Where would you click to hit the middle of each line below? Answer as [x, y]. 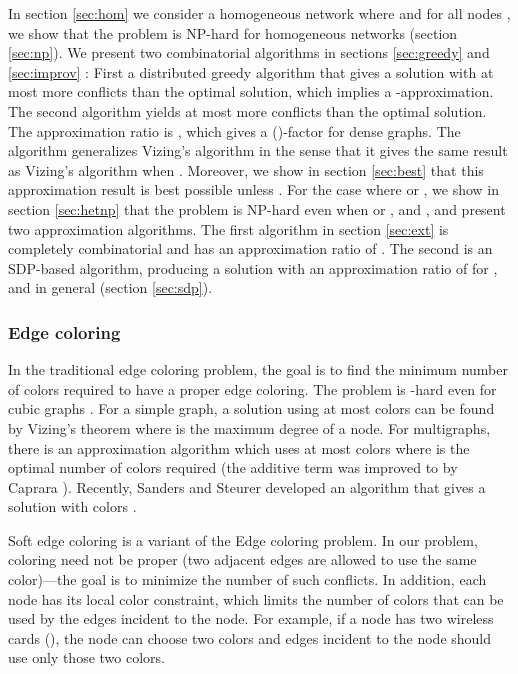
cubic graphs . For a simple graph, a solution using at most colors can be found [251, 408]
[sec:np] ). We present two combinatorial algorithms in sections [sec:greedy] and [249, 52]
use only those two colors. [86, 657]
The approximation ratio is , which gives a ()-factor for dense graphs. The [234, 130]
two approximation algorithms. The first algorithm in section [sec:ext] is [228, 228]
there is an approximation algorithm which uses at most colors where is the [239, 447]
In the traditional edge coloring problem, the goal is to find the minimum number [258, 369]
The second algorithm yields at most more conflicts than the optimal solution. [247, 110]
